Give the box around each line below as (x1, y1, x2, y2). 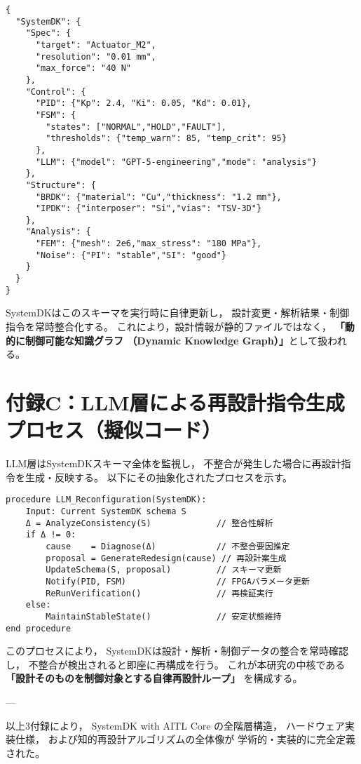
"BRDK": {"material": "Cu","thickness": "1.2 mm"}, (35, 192, 282, 202)
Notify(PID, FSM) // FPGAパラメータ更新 (46, 576, 310, 587)
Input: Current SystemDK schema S (25, 506, 186, 516)
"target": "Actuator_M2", (35, 39, 156, 50)
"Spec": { (25, 28, 71, 39)
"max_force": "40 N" (35, 63, 131, 74)
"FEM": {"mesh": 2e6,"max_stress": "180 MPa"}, (35, 239, 262, 249)
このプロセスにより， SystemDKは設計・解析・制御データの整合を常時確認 (6, 643, 349, 658)
